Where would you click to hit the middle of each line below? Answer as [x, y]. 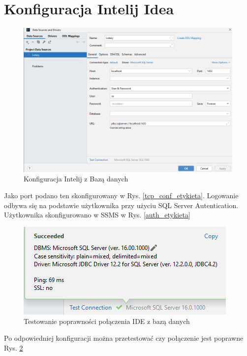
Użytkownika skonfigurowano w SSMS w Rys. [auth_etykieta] [97, 215]
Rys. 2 [14, 347]
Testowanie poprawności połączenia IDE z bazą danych [107, 321]
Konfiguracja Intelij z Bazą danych [76, 179]
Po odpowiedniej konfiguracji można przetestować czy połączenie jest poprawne [124, 338]
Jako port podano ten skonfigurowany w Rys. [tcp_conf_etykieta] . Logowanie [121, 195]
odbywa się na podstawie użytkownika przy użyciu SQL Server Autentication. [121, 205]
